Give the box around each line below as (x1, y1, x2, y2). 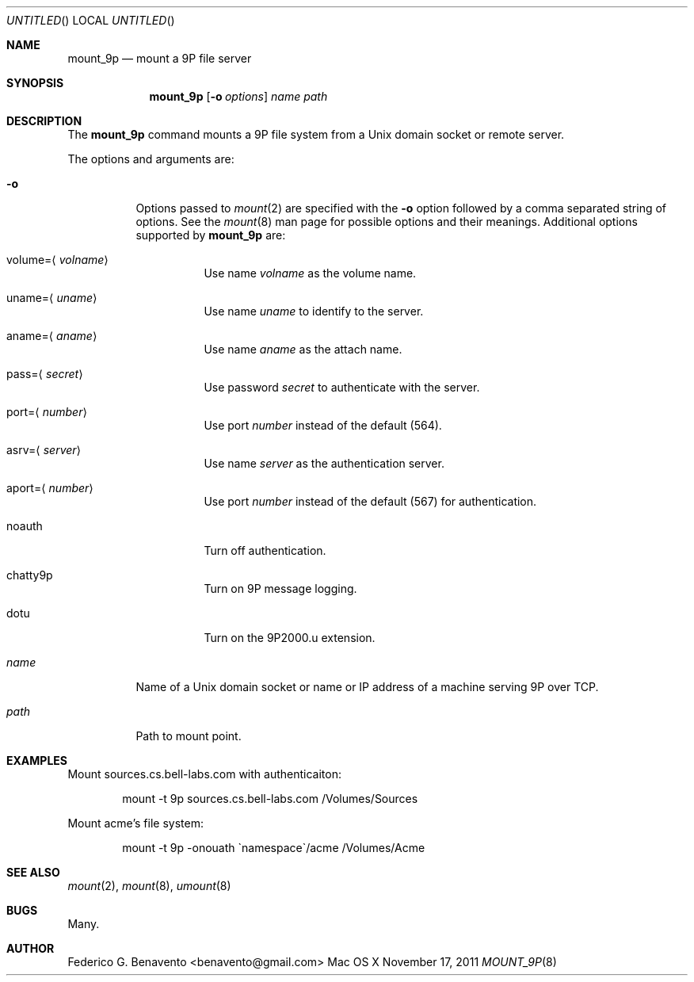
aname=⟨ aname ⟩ (6, 329, 97, 342)
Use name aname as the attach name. (204, 342, 402, 356)
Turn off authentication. (204, 544, 326, 557)
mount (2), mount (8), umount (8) (67, 879, 231, 892)
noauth (6, 519, 43, 533)
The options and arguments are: (67, 152, 235, 166)
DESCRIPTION (6, 114, 82, 128)
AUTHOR (6, 942, 55, 955)
